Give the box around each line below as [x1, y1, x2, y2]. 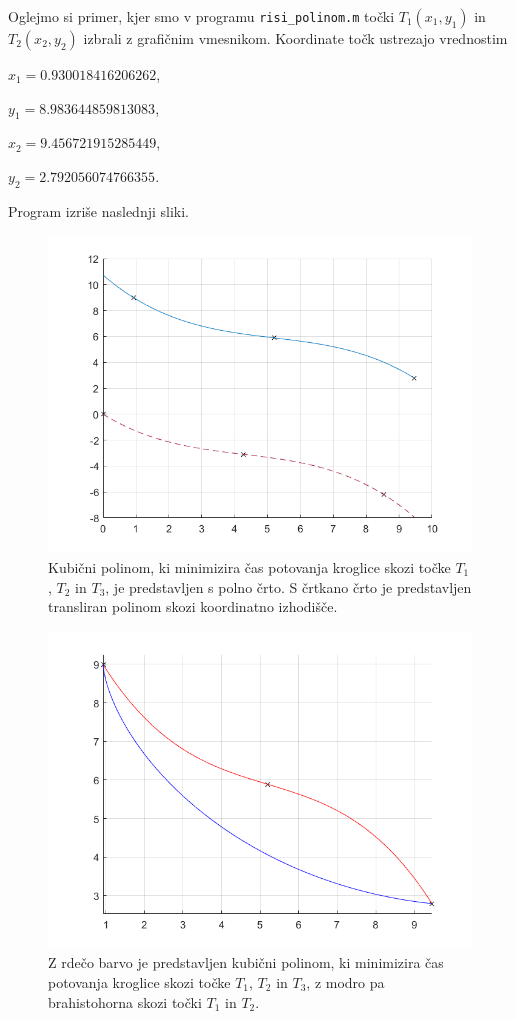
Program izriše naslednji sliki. [8, 200, 190, 221]
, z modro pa [306, 971, 385, 992]
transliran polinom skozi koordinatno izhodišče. [48, 596, 338, 617]
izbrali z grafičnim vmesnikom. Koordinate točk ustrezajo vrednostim [83, 28, 508, 48]
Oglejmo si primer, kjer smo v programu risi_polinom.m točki [8, 6, 395, 26]
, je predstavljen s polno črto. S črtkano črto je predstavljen [105, 576, 472, 597]
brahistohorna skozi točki [48, 991, 202, 1012]
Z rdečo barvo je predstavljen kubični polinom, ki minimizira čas [48, 952, 444, 973]
